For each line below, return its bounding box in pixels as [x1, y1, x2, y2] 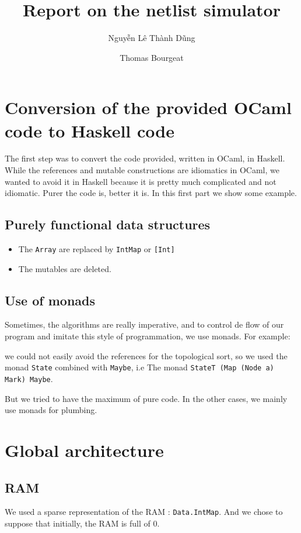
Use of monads [5, 291, 96, 309]
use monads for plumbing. [5, 404, 97, 416]
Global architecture [5, 438, 164, 462]
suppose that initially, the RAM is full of [5, 517, 150, 529]
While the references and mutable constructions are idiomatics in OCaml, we [5, 164, 279, 176]
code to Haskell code [5, 118, 174, 142]
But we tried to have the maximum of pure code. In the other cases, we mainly [5, 392, 288, 404]
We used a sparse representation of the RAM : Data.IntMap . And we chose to [5, 506, 283, 518]
